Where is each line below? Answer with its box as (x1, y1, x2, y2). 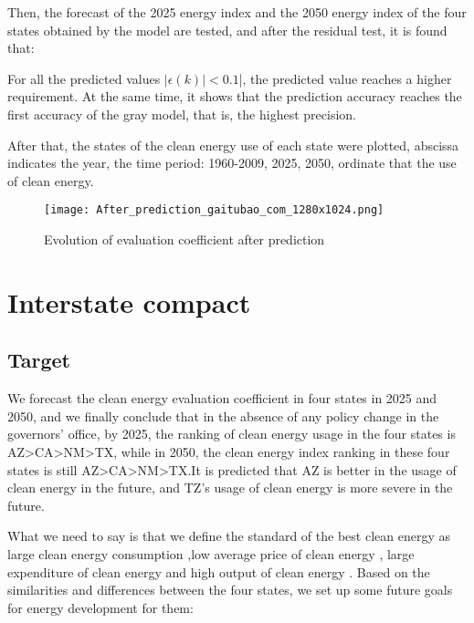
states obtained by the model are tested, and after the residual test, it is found (7, 20, 448, 39)
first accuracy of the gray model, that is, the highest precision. (7, 104, 356, 123)
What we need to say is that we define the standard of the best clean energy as (7, 526, 450, 545)
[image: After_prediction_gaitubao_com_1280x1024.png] (44, 203, 384, 217)
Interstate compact (7, 283, 251, 320)
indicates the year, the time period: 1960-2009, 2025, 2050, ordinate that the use (7, 153, 457, 172)
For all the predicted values (7, 68, 161, 88)
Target (7, 346, 71, 374)
